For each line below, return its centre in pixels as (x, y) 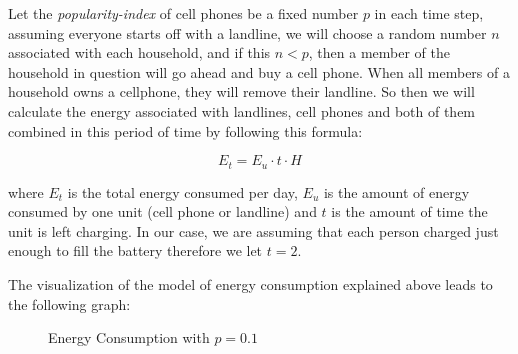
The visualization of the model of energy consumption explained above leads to (250, 283)
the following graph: (69, 303)
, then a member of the (379, 52)
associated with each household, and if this (139, 52)
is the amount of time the (409, 211)
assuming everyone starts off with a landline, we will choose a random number (247, 32)
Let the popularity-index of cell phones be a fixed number (183, 13)
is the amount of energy (396, 191)
